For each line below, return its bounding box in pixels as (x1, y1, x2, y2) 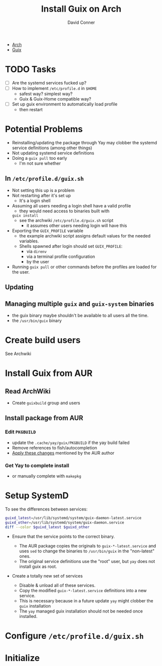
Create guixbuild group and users (12, 400, 81, 406)
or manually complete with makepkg (12, 473, 81, 479)
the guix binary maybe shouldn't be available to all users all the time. (12, 312, 149, 319)
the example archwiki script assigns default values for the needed (19, 233, 151, 239)
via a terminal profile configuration (26, 254, 95, 259)
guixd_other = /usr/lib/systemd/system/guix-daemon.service (5, 520, 124, 525)
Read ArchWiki (5, 387, 51, 395)
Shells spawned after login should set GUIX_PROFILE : (19, 243, 123, 249)
